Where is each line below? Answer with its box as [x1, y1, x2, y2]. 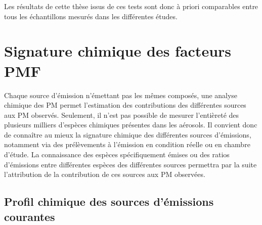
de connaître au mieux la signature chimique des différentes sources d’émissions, [4, 129, 251, 140]
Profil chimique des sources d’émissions [4, 194, 214, 209]
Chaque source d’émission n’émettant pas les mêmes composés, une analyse [4, 89, 238, 100]
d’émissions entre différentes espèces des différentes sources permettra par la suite [4, 159, 257, 169]
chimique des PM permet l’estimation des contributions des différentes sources [4, 100, 246, 110]
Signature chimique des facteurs [4, 40, 232, 61]
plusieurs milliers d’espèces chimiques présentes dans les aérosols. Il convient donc [4, 119, 257, 130]
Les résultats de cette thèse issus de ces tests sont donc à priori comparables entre [4, 1, 258, 11]
